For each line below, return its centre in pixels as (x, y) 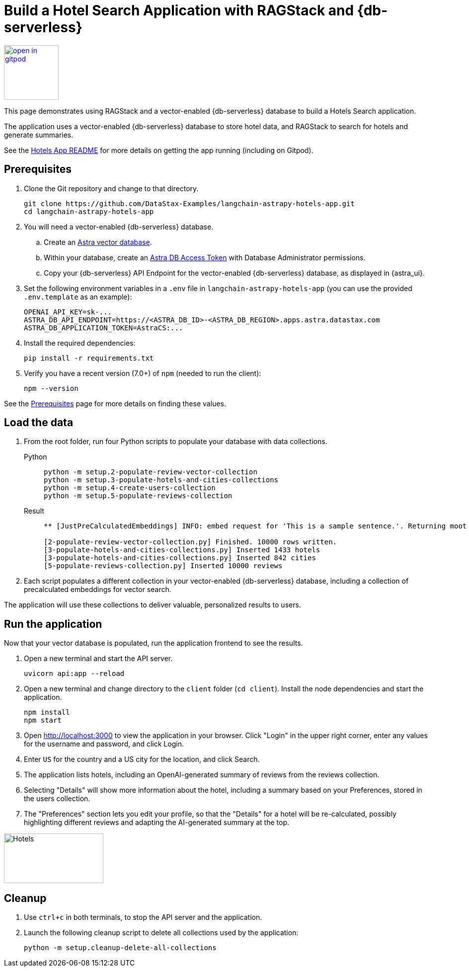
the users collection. (57, 799)
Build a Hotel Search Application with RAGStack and (179, 10)
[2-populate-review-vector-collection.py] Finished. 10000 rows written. (191, 542)
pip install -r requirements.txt (89, 358)
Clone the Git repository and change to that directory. (111, 188)
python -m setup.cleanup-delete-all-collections (120, 948)
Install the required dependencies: (80, 343)
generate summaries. (39, 135)
